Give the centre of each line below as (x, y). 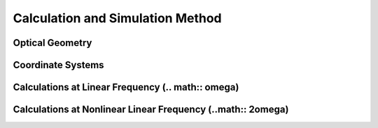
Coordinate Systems (58, 65)
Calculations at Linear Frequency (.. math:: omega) (126, 87)
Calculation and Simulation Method (117, 18)
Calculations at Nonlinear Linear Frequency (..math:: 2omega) (151, 110)
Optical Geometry (52, 43)
